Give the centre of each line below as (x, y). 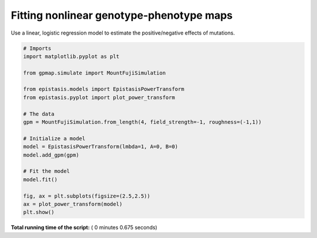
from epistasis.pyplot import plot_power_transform (99, 97)
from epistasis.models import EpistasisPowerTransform (104, 89)
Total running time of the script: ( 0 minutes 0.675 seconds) (84, 227)
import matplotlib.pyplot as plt (71, 56)
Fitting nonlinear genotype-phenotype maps (122, 15)
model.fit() (41, 179)
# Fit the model (47, 171)
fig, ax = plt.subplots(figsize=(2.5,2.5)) (87, 196)
